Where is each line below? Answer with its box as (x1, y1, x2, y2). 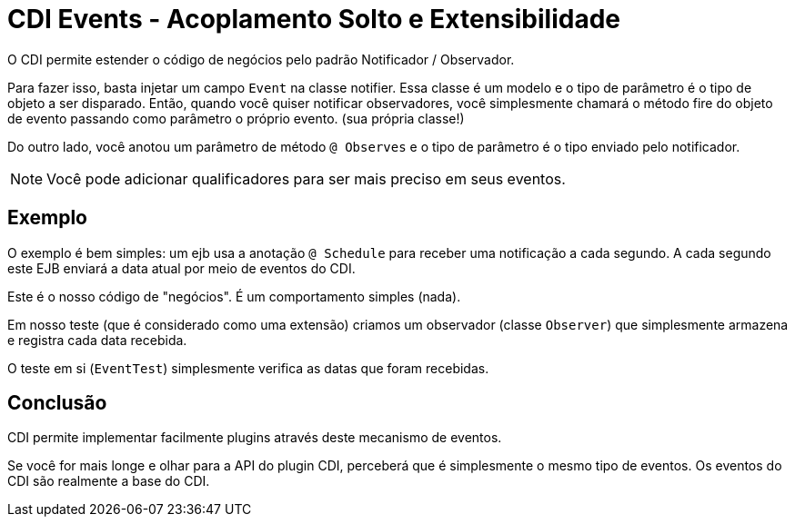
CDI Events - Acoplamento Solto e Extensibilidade (7, 4, 621, 35)
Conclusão (7, 391, 107, 415)
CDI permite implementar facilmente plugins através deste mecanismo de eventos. (7, 430, 502, 446)
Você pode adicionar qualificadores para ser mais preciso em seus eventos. (46, 169, 566, 188)
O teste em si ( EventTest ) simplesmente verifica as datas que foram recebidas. (7, 360, 489, 376)
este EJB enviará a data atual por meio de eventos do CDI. (7, 260, 356, 276)
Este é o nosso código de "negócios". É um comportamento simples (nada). (7, 288, 461, 304)
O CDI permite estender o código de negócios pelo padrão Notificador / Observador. (7, 51, 515, 67)
